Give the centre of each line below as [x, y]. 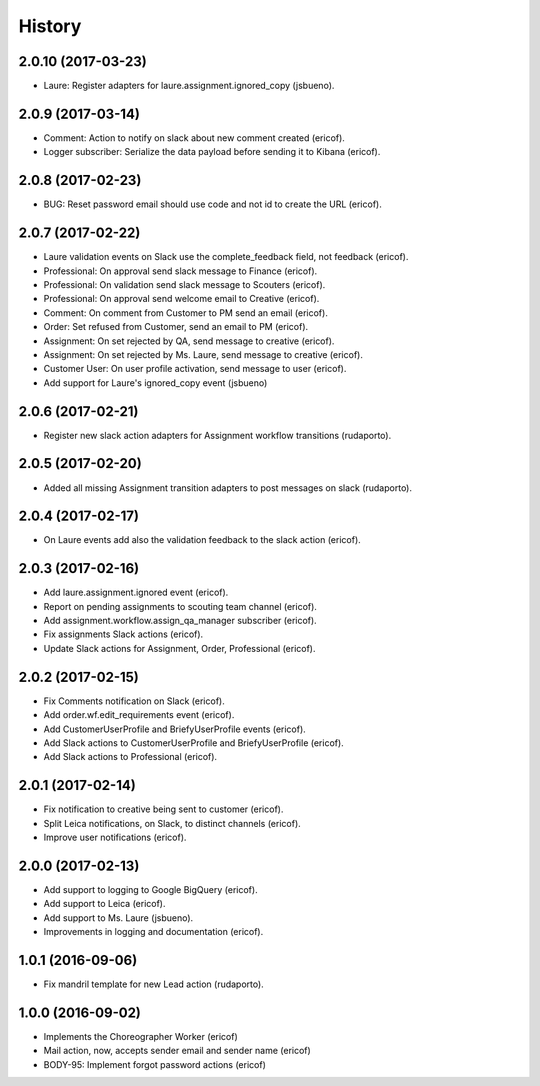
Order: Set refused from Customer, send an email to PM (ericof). [176, 327]
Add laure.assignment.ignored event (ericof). [136, 592]
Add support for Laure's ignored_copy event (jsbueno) [155, 382]
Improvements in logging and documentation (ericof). [153, 932]
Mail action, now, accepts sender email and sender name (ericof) [177, 1051]
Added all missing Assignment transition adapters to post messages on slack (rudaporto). [228, 487]
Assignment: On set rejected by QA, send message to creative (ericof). [189, 341]
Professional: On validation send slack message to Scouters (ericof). [184, 284]
